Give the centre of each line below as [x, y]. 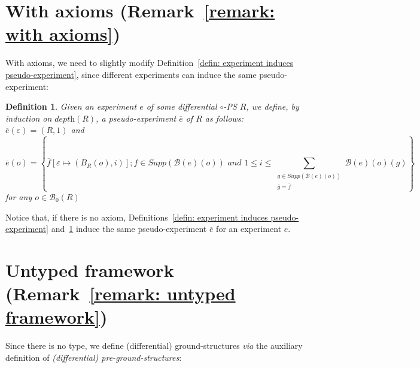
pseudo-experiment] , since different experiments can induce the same [131, 74]
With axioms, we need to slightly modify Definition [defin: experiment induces [150, 63]
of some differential [182, 106]
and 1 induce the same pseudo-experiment [129, 229]
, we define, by [273, 106]
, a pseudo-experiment [136, 118]
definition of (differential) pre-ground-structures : [94, 357]
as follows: [224, 118]
